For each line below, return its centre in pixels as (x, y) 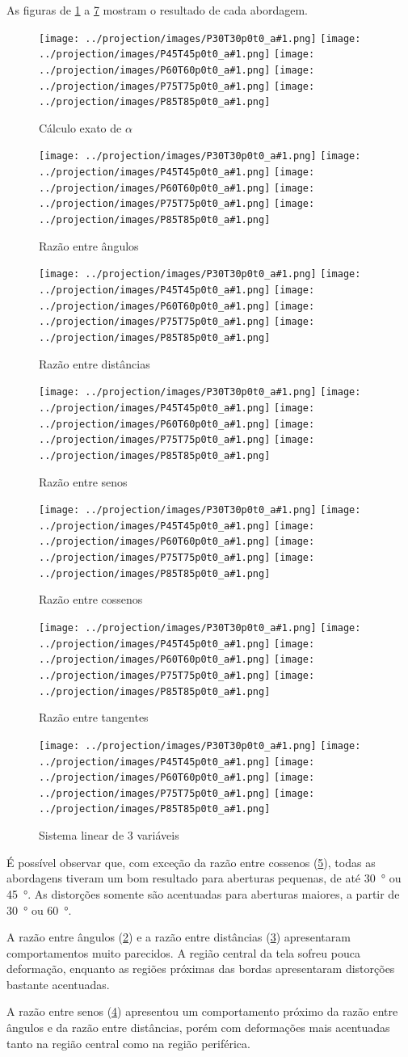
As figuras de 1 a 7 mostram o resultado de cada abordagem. (157, 10)
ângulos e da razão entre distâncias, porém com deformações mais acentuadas (198, 1028)
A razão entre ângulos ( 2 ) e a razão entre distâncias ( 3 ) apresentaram (179, 937)
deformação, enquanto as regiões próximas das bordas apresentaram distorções (201, 969)
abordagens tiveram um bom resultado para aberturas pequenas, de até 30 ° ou (204, 878)
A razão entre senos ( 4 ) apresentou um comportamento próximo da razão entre (202, 1011)
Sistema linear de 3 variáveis (109, 835)
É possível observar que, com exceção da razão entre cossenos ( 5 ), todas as (191, 862)
